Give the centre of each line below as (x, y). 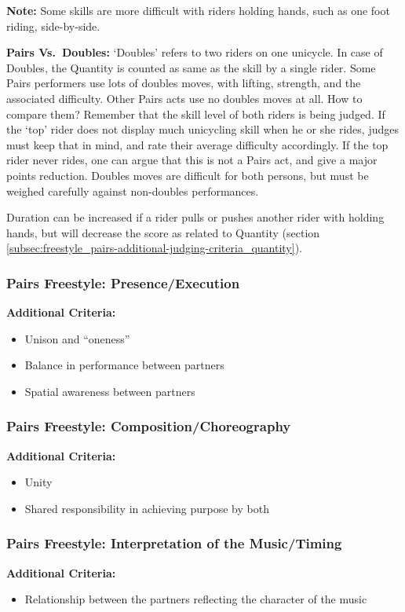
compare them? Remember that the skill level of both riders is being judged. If (196, 114)
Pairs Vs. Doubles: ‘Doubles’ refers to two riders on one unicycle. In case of (195, 52)
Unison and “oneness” (77, 338)
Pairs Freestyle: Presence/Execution (123, 282)
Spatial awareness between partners (110, 391)
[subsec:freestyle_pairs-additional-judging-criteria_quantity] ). (154, 248)
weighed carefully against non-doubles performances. (133, 191)
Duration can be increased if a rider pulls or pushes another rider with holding (195, 217)
